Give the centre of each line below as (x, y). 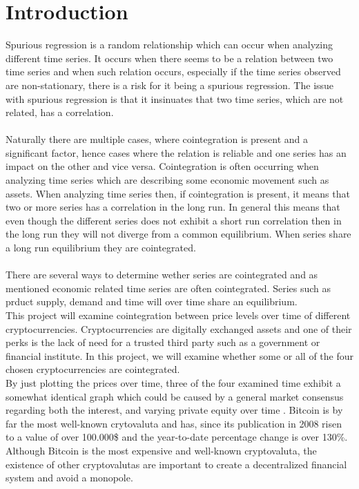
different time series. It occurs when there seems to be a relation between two (169, 58)
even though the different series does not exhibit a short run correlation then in (174, 220)
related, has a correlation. (60, 112)
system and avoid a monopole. (69, 478)
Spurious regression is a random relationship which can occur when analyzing (169, 45)
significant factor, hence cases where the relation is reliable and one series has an (176, 152)
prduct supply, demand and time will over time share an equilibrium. (152, 301)
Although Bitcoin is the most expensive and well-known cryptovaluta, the (161, 450)
